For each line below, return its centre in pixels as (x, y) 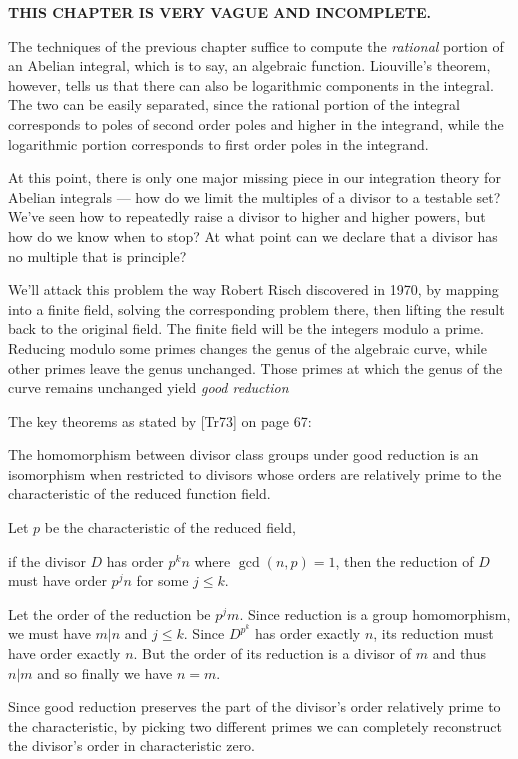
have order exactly (64, 653)
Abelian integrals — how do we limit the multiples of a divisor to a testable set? (254, 196)
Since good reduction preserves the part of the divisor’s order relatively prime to (254, 706)
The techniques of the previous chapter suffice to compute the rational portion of (256, 45)
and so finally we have (105, 672)
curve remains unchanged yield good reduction (148, 387)
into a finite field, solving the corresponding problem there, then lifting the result (256, 308)
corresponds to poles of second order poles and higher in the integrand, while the (256, 123)
